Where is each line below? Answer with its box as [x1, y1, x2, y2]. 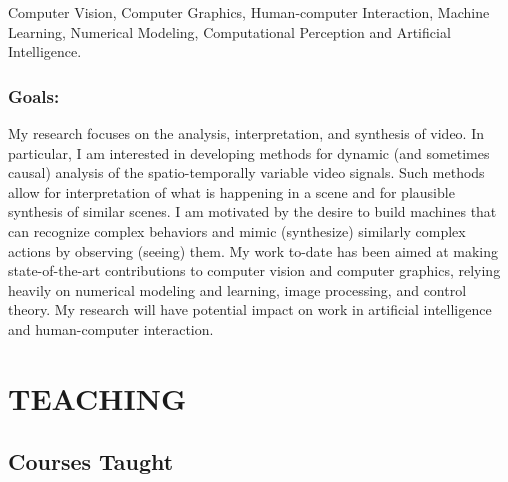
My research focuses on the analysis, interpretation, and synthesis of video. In [8, 123, 484, 143]
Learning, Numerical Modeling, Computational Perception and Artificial [8, 21, 451, 42]
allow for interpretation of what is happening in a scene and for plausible [8, 181, 455, 202]
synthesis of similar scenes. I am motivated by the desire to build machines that [8, 201, 497, 222]
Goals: [8, 83, 60, 108]
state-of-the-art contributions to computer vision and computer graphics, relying [8, 260, 501, 281]
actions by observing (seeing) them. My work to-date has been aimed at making [8, 240, 498, 261]
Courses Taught [8, 446, 174, 477]
